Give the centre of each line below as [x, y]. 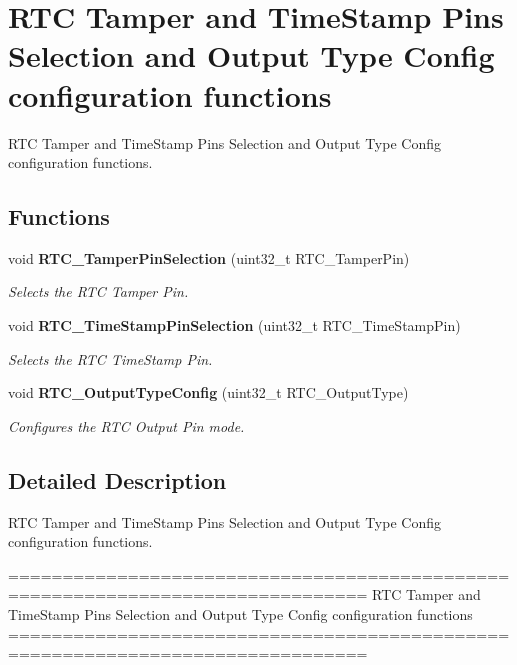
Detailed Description [117, 479]
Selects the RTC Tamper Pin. [98, 291]
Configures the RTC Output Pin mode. [126, 425]
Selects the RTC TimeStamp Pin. [110, 358]
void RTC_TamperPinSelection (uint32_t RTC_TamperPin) [209, 257]
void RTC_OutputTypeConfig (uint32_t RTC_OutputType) [208, 392]
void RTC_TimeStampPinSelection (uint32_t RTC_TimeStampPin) [234, 325]
